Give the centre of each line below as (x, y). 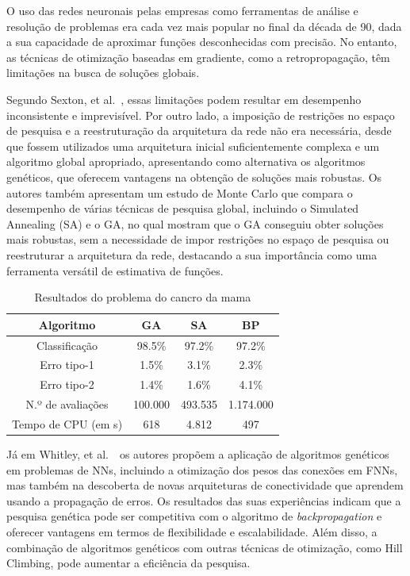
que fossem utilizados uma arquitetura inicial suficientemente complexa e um (193, 146)
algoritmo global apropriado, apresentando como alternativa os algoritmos (186, 161)
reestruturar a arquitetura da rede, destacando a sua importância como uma (192, 254)
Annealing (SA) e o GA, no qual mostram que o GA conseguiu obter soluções (195, 223)
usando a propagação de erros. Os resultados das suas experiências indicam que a (204, 500)
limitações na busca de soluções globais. (103, 73)
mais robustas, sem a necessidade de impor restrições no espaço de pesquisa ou (198, 239)
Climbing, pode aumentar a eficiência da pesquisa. (128, 563)
